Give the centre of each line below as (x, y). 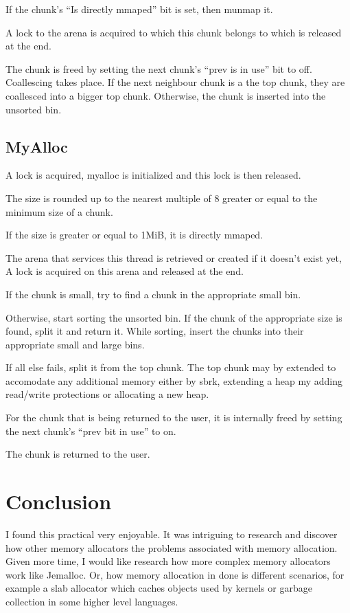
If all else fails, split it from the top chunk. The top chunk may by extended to (171, 367)
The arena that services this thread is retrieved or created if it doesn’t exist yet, (174, 257)
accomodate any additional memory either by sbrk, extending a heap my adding (174, 380)
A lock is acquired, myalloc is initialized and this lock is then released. (153, 175)
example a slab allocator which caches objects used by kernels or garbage (159, 588)
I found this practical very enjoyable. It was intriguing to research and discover (172, 534)
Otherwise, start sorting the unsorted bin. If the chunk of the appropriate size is (174, 317)
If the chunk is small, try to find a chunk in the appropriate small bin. (153, 294)
